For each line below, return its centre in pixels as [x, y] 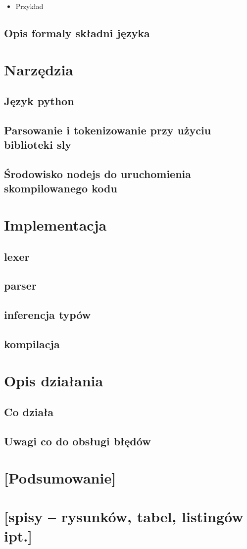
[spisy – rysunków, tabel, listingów [124, 516]
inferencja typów [48, 315]
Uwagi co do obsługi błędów [77, 441]
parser [20, 285]
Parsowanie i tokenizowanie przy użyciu [108, 130]
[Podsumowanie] [60, 477]
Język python [39, 101]
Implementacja [55, 225]
